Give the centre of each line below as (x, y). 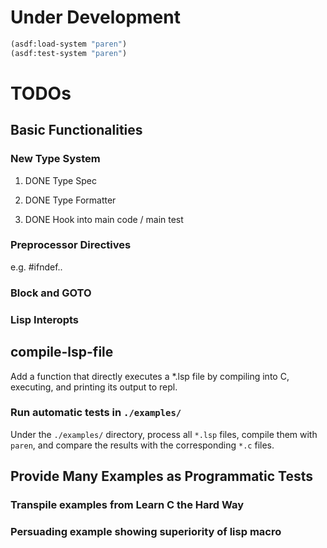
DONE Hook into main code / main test (104, 219)
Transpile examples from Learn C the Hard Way (127, 505)
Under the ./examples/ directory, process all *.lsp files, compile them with (164, 434)
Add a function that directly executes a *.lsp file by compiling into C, (150, 376)
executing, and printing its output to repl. (94, 387)
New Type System (55, 159)
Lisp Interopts (45, 319)
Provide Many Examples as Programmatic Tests (162, 476)
